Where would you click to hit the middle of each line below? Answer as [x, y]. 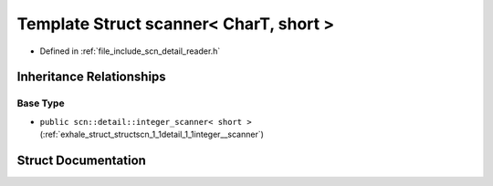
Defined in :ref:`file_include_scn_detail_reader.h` [130, 51]
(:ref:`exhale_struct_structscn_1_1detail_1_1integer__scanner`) [152, 134]
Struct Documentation [81, 160]
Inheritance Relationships [91, 77]
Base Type [41, 103]
